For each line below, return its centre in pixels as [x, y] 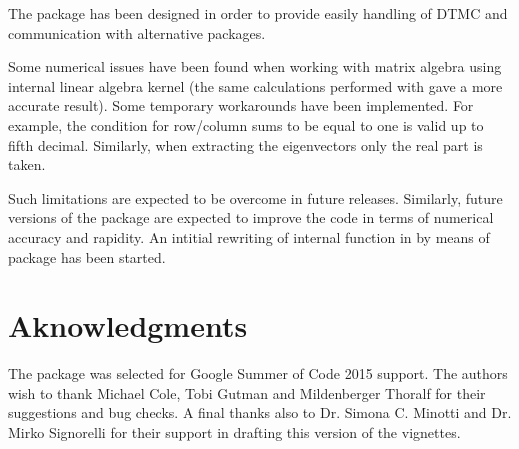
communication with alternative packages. [137, 32]
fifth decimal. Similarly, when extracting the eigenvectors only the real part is [245, 144]
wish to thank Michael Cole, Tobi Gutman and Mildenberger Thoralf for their [247, 392]
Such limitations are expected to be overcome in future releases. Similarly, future [255, 197]
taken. [27, 164]
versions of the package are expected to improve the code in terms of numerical [251, 217]
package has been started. [87, 256]
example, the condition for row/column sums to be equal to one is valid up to [246, 124]
